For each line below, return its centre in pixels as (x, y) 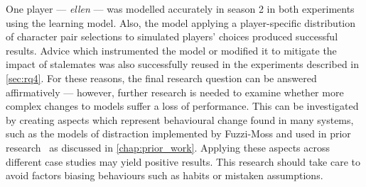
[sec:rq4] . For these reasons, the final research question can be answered (161, 78)
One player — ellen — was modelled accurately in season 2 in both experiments (180, 8)
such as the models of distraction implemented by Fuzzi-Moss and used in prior (178, 134)
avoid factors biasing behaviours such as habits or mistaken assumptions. (165, 175)
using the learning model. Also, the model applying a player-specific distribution (181, 22)
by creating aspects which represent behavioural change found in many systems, (180, 119)
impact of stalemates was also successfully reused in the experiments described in (183, 64)
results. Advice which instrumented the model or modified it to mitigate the (171, 50)
